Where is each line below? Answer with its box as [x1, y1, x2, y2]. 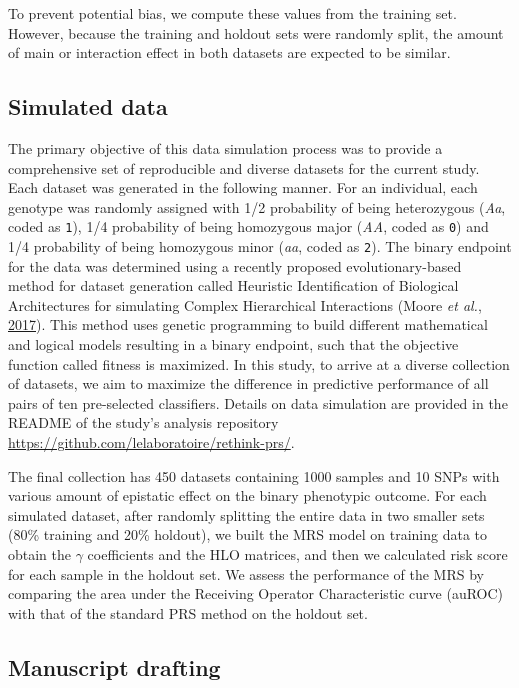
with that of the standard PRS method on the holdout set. [8, 602, 368, 623]
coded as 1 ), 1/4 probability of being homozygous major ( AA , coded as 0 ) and [8, 216, 489, 237]
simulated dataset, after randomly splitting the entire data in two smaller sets [8, 504, 485, 525]
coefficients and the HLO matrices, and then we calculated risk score [87, 543, 508, 564]
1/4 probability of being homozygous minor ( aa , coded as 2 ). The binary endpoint [8, 236, 512, 257]
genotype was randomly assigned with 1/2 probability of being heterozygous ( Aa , [8, 196, 506, 217]
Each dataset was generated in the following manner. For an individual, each [8, 177, 478, 198]
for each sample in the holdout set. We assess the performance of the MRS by [8, 563, 484, 584]
